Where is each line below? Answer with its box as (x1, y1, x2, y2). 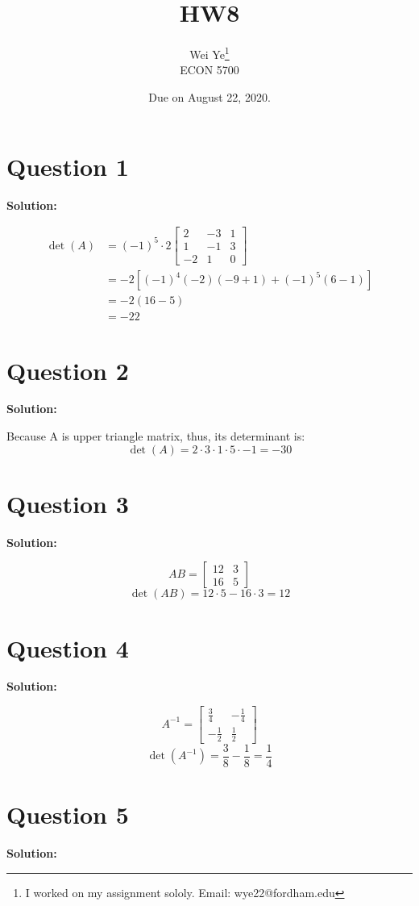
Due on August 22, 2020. (148, 88, 271, 105)
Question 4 (6, 631, 129, 664)
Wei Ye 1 (189, 44, 230, 62)
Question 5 (6, 798, 129, 831)
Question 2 (6, 353, 129, 386)
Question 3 (6, 486, 129, 520)
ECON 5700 (180, 61, 239, 78)
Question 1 (6, 149, 129, 182)
